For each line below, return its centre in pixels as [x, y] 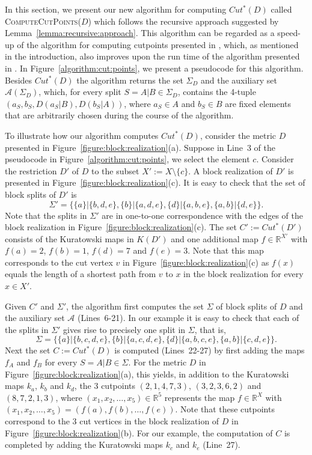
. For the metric [158, 362]
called [281, 9]
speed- [289, 33]
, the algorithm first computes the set [135, 306]
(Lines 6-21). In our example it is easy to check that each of [188, 318]
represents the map [200, 397]
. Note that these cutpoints [225, 409]
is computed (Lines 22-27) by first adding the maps [210, 350]
